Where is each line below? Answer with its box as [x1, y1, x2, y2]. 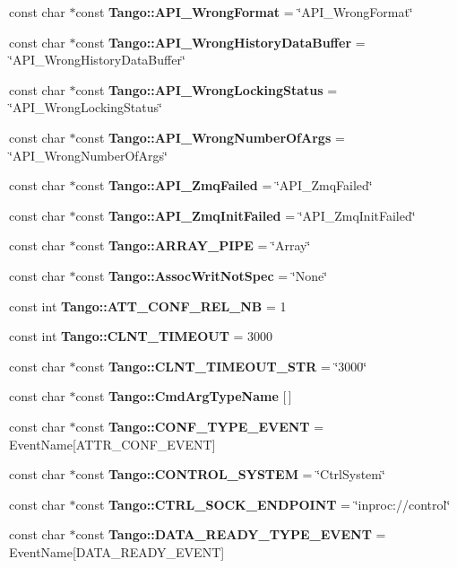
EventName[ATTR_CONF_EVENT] [9, 434, 216, 453]
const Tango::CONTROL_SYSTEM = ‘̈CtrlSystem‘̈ [75, 465, 385, 484]
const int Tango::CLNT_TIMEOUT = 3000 [9, 327, 273, 345]
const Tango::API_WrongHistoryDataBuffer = [75, 32, 366, 51]
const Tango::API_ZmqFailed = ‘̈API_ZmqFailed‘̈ [75, 176, 373, 195]
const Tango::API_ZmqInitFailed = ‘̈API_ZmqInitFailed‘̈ [75, 205, 416, 224]
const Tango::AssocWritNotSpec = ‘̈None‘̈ [75, 266, 328, 284]
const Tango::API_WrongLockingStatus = [75, 80, 338, 99]
